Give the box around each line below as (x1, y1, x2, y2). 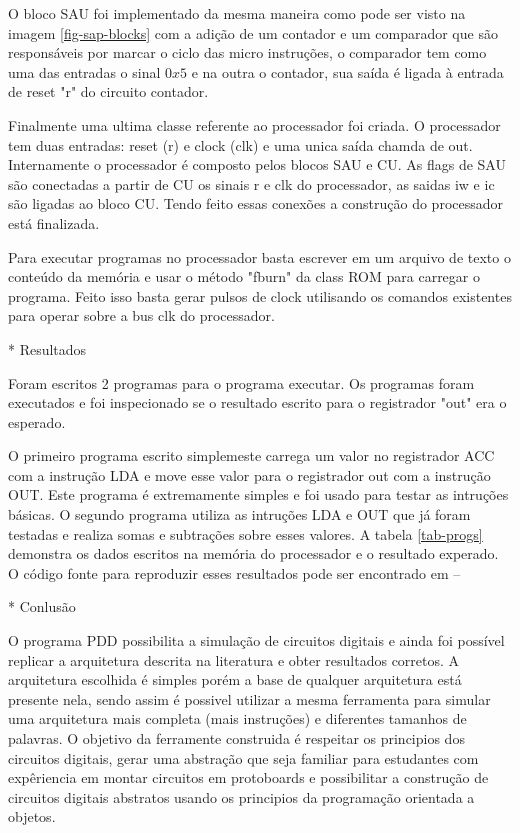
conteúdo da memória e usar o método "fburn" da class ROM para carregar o (8, 266, 480, 287)
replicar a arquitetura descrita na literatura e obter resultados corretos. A (8, 649, 460, 670)
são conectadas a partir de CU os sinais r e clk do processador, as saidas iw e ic (8, 173, 495, 194)
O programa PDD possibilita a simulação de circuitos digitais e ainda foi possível (8, 630, 505, 651)
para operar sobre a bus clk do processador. (8, 305, 275, 326)
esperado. (8, 411, 66, 432)
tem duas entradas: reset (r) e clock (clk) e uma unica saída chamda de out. (8, 134, 473, 155)
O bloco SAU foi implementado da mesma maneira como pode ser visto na (8, 3, 466, 23)
